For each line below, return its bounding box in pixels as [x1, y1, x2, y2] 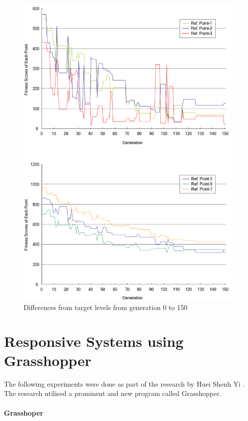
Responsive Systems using [4, 331, 184, 351]
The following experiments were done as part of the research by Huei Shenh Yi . [4, 378, 245, 389]
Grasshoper [4, 407, 44, 418]
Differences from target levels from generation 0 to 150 [24, 302, 188, 312]
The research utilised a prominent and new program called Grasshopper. [4, 388, 222, 398]
